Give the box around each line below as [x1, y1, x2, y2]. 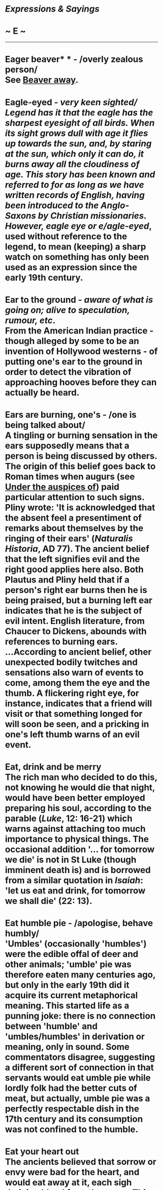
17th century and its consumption [5, 1114, 143, 1124]
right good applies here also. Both [5, 564, 144, 575]
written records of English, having [5, 189, 145, 200]
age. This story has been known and [5, 169, 155, 180]
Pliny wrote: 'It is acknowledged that [5, 502, 155, 513]
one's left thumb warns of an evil [5, 729, 140, 740]
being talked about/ [5, 419, 86, 430]
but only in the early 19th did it [5, 979, 130, 991]
